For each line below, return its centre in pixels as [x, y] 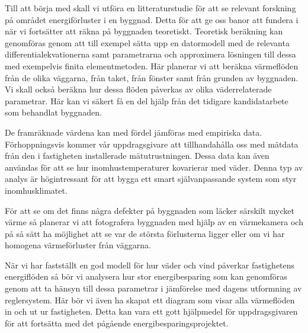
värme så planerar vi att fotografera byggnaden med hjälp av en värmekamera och [154, 222]
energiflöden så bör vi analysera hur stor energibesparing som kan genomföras [146, 276]
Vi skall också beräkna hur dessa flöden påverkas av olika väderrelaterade [138, 89]
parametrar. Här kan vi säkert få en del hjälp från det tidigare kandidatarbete [147, 100]
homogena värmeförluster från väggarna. [78, 245]
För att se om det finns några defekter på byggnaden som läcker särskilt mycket [150, 210]
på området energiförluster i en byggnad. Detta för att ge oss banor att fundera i [152, 19]
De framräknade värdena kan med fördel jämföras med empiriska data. [134, 132]
